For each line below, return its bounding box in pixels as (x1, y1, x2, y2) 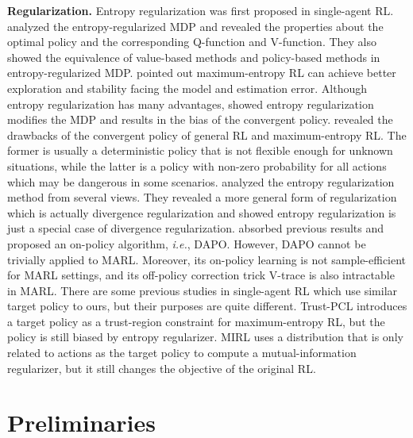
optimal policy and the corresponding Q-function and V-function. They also (7, 33, 377, 50)
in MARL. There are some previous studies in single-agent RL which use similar (7, 282, 398, 298)
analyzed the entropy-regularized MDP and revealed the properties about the (7, 17, 384, 34)
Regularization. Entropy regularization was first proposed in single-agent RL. (7, 2, 394, 18)
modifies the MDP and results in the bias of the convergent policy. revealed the (7, 111, 393, 128)
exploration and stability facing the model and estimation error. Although (7, 79, 368, 96)
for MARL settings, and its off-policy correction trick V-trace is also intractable (7, 267, 395, 283)
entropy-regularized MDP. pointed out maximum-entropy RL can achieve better (7, 64, 396, 81)
